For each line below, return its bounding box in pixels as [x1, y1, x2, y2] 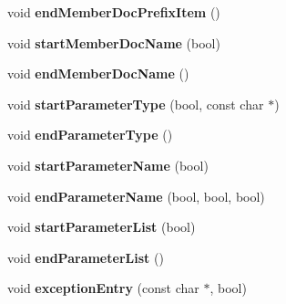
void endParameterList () [7, 247, 164, 267]
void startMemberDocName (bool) [7, 33, 220, 52]
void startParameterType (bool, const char [7, 94, 264, 113]
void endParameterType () [7, 125, 173, 144]
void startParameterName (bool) [7, 155, 209, 174]
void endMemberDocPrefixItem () [7, 3, 220, 21]
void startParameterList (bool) [7, 217, 196, 236]
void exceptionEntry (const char [7, 278, 199, 298]
